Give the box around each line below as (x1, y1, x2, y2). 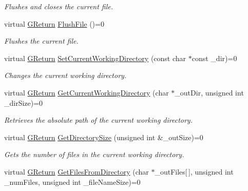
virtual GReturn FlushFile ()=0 (4, 18, 104, 29)
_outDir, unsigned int (175, 87, 244, 98)
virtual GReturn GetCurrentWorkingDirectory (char (4, 87, 169, 98)
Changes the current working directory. (4, 70, 127, 81)
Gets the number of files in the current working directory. (4, 149, 184, 160)
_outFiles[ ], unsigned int (155, 166, 234, 177)
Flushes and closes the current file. (4, 1, 113, 11)
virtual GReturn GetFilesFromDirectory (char (4, 166, 149, 177)
